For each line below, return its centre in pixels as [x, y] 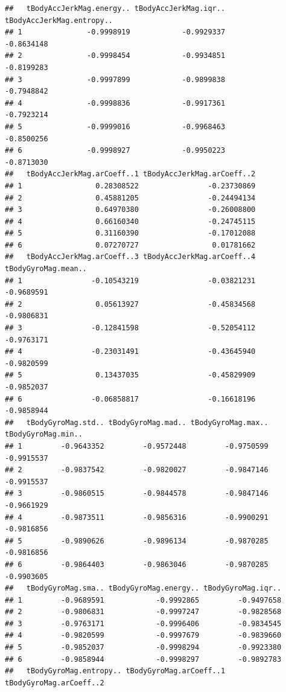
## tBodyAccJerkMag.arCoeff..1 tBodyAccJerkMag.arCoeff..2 [130, 174]
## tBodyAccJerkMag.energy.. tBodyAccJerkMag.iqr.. [115, 8]
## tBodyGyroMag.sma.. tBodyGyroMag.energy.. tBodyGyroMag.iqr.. [143, 588]
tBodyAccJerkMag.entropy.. [59, 20]
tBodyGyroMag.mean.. [46, 269]
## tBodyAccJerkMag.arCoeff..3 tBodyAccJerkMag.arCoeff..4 [130, 257]
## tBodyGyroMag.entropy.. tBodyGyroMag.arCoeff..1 [115, 671]
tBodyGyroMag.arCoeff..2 [55, 683]
